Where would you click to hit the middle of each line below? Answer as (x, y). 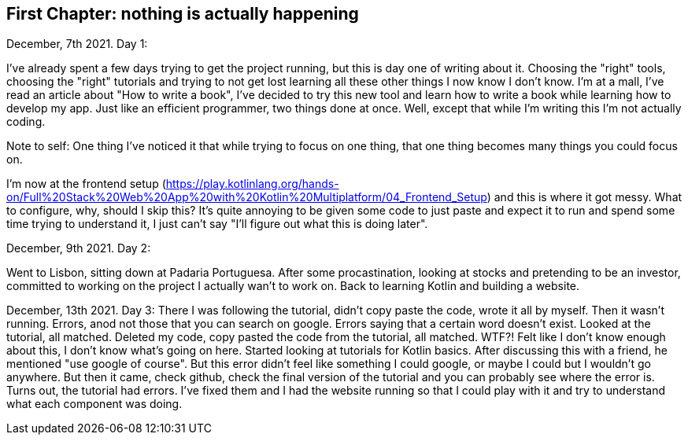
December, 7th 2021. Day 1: (77, 44)
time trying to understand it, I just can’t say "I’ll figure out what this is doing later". (217, 224)
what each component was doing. (94, 404)
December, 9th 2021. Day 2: (79, 248)
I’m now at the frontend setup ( (86, 184)
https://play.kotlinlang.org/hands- (252, 184)
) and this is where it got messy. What (584, 197)
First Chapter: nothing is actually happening (183, 14)
